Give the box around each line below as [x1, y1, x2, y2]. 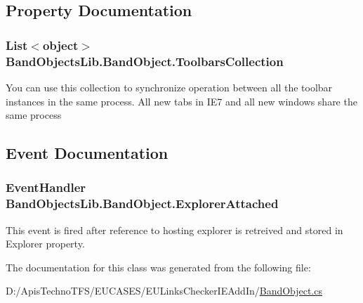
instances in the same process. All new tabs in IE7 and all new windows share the [6, 94, 357, 108]
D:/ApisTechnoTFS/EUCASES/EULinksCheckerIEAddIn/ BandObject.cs [6, 283, 323, 298]
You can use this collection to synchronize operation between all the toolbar [6, 79, 333, 94]
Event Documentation [6, 142, 169, 164]
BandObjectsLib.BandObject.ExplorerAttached [6, 195, 279, 212]
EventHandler [6, 179, 86, 196]
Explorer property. [6, 236, 85, 251]
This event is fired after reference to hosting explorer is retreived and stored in [6, 222, 343, 237]
